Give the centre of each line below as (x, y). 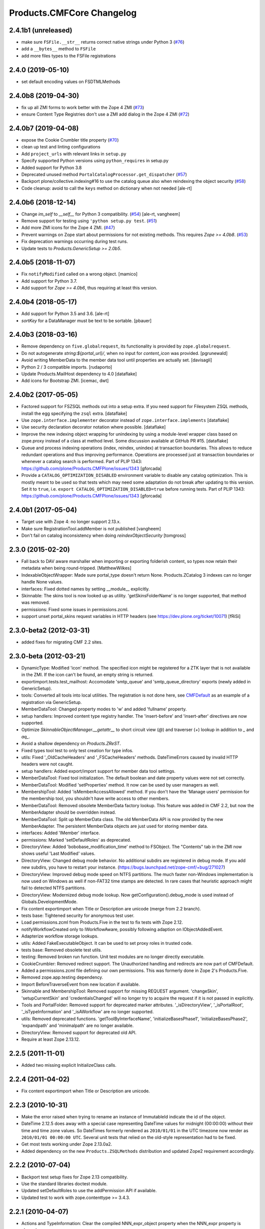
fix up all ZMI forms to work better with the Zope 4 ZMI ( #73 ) (83, 107)
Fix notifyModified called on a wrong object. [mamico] (79, 274)
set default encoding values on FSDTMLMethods (71, 82)
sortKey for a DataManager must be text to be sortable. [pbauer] (86, 321)
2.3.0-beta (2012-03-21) (47, 656)
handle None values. (42, 582)
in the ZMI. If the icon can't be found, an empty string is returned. (88, 675)
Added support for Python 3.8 (52, 168)
